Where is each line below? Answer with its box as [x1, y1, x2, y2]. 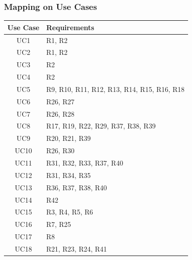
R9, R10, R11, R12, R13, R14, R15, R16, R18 [46, 84, 185, 94]
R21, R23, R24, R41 [46, 243, 107, 254]
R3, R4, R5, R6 [46, 207, 93, 217]
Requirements [46, 22, 94, 32]
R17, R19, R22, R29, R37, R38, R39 [46, 121, 156, 131]
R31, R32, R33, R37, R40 [46, 158, 123, 168]
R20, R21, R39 [46, 133, 91, 143]
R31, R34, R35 [46, 170, 91, 180]
